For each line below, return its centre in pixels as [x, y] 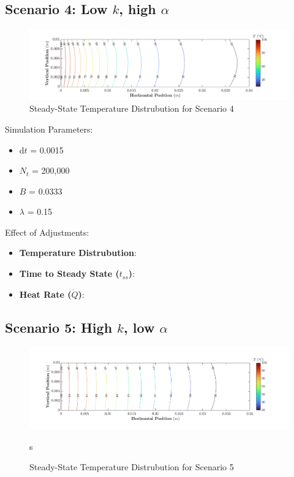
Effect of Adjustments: [47, 232]
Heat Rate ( [45, 294]
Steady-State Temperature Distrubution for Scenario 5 [132, 467]
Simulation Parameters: [49, 129]
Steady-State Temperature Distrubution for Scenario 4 [132, 108]
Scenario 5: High [59, 327]
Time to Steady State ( [69, 273]
